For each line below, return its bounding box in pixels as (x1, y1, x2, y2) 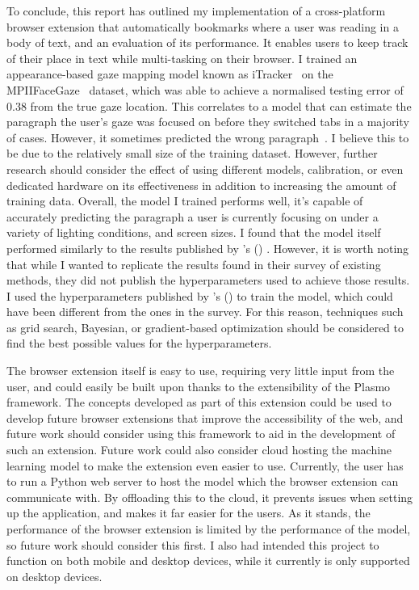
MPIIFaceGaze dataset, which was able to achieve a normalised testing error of (6, 81, 404, 98)
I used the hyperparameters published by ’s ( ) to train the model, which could (6, 287, 393, 304)
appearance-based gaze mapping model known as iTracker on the (6, 65, 333, 82)
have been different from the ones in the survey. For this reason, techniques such (6, 303, 404, 320)
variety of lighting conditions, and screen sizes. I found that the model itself (6, 224, 381, 241)
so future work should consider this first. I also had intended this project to (6, 536, 379, 553)
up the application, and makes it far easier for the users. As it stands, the (6, 504, 371, 521)
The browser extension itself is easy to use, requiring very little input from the (6, 362, 395, 379)
